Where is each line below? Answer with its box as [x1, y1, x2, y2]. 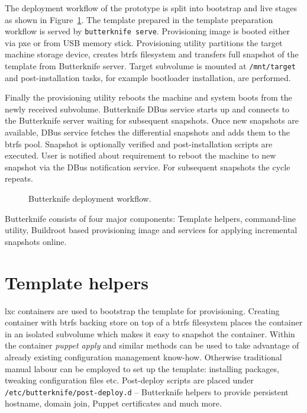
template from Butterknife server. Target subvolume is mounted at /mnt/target [5, 60, 296, 72]
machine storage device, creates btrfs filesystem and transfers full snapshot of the [5, 48, 299, 60]
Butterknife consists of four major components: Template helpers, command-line [5, 212, 296, 224]
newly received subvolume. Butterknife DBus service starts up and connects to [5, 102, 290, 115]
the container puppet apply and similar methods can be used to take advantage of [5, 339, 299, 351]
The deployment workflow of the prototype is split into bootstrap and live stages [5, 2, 298, 14]
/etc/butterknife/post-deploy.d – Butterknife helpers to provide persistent [5, 385, 289, 398]
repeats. [5, 172, 33, 185]
